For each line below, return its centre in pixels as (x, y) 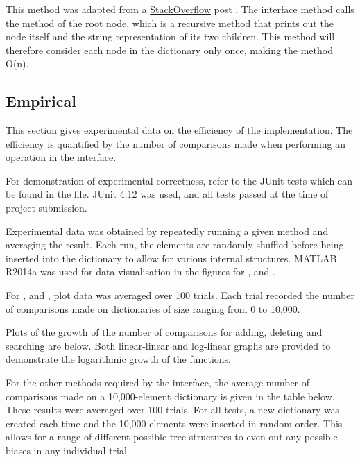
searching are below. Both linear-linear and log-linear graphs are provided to (168, 345)
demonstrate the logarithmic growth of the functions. (119, 359)
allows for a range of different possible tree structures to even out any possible (172, 437)
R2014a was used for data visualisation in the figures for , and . (140, 272)
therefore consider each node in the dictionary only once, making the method (169, 50)
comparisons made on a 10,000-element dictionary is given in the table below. (170, 396)
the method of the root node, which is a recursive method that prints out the (170, 23)
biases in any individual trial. (68, 450)
